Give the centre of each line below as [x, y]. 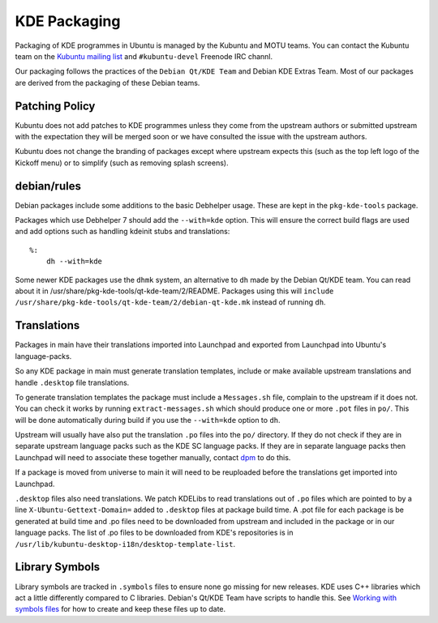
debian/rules [48, 186]
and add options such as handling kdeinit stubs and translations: [122, 232]
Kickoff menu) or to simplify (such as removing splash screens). [122, 163]
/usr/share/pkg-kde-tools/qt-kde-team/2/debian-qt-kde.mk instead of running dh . [170, 302]
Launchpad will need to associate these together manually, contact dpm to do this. [153, 457]
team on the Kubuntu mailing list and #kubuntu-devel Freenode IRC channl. [144, 56]
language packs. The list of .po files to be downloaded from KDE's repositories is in [154, 533]
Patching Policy [55, 106]
